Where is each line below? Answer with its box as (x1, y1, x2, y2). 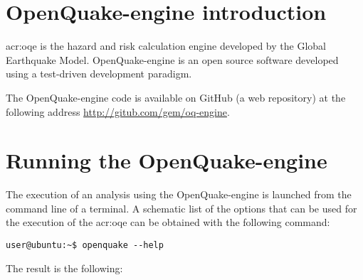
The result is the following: (6, 260, 123, 275)
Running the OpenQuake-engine (6, 146, 327, 175)
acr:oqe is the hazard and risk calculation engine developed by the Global (6, 38, 326, 53)
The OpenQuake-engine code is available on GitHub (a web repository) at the (6, 90, 346, 104)
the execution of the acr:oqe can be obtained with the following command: (6, 215, 330, 230)
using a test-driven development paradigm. (6, 66, 192, 81)
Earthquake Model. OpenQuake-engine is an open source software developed (6, 52, 339, 67)
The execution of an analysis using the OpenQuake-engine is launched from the (6, 187, 352, 202)
